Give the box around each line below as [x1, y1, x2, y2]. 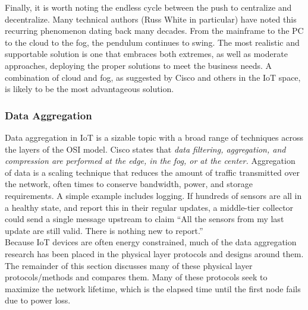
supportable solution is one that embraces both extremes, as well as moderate [5, 48, 288, 60]
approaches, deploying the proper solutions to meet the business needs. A [5, 59, 272, 71]
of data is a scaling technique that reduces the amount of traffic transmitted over [5, 166, 300, 178]
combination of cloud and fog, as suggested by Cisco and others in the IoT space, [5, 71, 301, 83]
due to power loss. [5, 294, 71, 306]
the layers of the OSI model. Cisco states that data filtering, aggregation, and [5, 143, 286, 155]
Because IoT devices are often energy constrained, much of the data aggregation [5, 236, 297, 248]
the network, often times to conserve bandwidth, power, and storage [5, 178, 253, 190]
